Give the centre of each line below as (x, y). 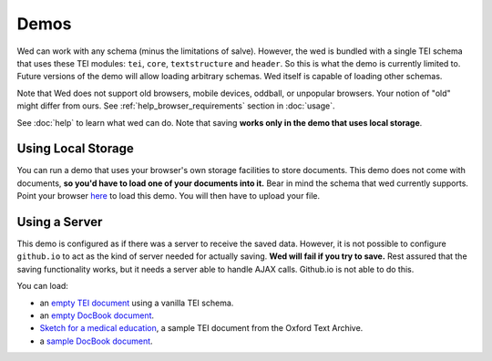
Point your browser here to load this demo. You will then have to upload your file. (169, 196)
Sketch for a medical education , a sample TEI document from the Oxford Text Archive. (201, 328)
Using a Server (60, 222)
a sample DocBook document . (97, 341)
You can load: (42, 286)
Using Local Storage (75, 149)
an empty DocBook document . (97, 315)
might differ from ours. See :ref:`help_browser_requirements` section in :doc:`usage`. (176, 106)
